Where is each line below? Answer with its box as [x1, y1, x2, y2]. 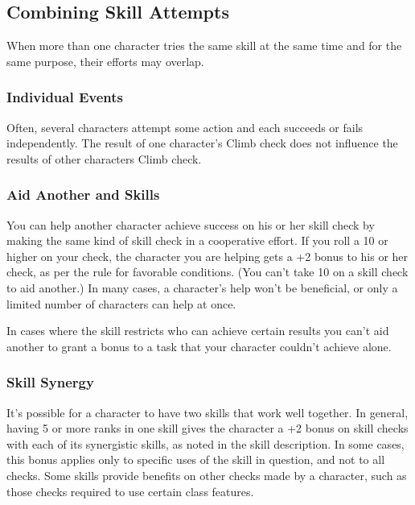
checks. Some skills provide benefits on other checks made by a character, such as [6, 466, 407, 483]
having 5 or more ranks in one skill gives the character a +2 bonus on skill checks [6, 420, 409, 437]
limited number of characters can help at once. [6, 295, 236, 312]
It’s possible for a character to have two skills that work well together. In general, [6, 404, 409, 420]
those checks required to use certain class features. [6, 482, 254, 499]
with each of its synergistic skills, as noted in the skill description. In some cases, [6, 435, 405, 452]
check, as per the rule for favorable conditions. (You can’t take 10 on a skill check [6, 263, 409, 280]
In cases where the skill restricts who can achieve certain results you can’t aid [6, 322, 389, 339]
